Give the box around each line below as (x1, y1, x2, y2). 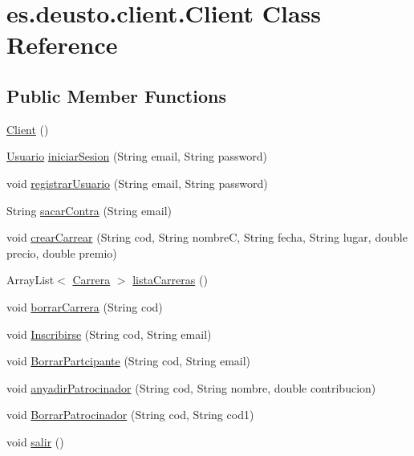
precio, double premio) (6, 244, 117, 261)
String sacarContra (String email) (6, 202, 172, 218)
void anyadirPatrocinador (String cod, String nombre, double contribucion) (6, 379, 376, 396)
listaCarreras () (132, 271, 208, 288)
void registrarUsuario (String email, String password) (6, 174, 268, 191)
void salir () (6, 433, 64, 450)
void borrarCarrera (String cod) (6, 298, 163, 315)
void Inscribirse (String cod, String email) (6, 325, 212, 342)
